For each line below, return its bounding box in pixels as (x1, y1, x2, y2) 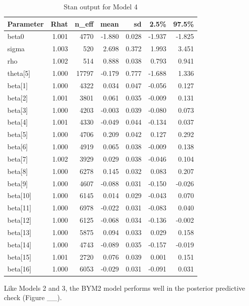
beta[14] (7, 239, 31, 249)
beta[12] (7, 215, 31, 225)
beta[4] (7, 117, 28, 127)
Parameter (7, 18, 44, 29)
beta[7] (7, 153, 28, 164)
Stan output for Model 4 (63, 1, 138, 11)
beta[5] (7, 129, 28, 139)
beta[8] (7, 166, 28, 176)
